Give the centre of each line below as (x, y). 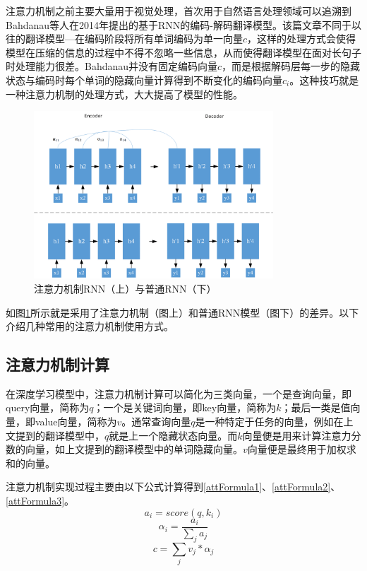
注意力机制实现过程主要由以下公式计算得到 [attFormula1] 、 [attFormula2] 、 (173, 487)
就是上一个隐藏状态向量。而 (173, 435)
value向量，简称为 (76, 422)
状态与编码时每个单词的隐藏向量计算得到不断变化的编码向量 (144, 80)
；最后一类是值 (316, 407)
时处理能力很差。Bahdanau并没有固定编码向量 (112, 66)
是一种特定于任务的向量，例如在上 (274, 422)
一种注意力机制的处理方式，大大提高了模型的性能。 (124, 94)
